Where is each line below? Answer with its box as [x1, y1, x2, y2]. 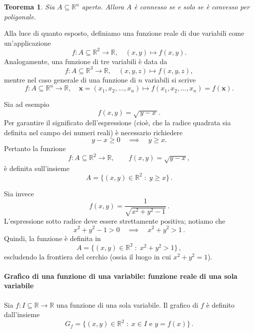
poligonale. [4, 11, 36, 21]
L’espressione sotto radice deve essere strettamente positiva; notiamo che [4, 215, 225, 226]
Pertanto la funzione [4, 143, 66, 154]
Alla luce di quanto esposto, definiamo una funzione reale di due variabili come [4, 28, 245, 38]
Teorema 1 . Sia [4, 1, 55, 11]
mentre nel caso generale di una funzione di [4, 74, 136, 84]
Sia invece [4, 188, 34, 198]
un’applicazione [4, 37, 51, 48]
